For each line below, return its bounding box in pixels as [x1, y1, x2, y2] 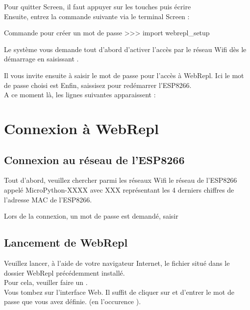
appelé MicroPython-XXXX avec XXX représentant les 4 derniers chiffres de [4, 184, 234, 195]
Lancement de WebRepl [4, 235, 128, 250]
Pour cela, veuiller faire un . [4, 277, 88, 287]
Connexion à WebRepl [4, 118, 159, 138]
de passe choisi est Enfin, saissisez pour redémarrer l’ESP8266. [4, 80, 192, 90]
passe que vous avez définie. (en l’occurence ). [4, 296, 141, 307]
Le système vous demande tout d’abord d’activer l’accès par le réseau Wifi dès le [4, 44, 247, 54]
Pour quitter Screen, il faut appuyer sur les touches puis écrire [4, 1, 191, 11]
